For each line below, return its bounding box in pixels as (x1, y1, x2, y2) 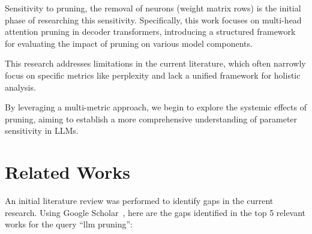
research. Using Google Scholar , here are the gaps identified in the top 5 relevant (5, 206, 306, 218)
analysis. (5, 80, 36, 93)
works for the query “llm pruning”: (5, 218, 133, 230)
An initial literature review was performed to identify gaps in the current (5, 194, 274, 207)
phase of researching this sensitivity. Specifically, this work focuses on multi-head (5, 13, 302, 26)
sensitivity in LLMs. (5, 124, 79, 137)
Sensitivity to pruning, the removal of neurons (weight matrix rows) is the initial (5, 2, 301, 14)
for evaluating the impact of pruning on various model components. (5, 37, 253, 49)
